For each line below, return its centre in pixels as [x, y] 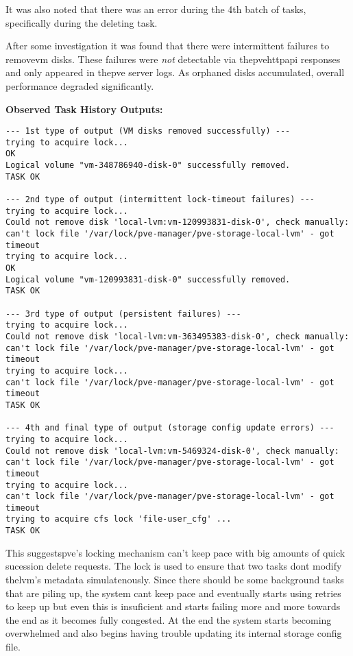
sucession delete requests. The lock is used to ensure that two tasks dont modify [174, 566]
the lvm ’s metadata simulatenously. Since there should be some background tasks [175, 579]
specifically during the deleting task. [82, 22]
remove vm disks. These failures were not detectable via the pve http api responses [173, 59]
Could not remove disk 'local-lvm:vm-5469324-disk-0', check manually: [172, 451]
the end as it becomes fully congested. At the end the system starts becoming [169, 619]
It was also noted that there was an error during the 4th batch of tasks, [156, 9]
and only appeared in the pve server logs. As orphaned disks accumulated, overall [175, 72]
